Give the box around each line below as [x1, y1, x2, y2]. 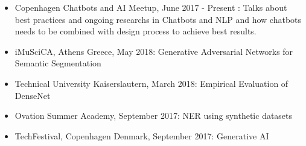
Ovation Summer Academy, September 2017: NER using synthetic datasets [14, 109, 293, 122]
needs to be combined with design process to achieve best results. [14, 25, 257, 37]
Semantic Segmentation [14, 57, 101, 69]
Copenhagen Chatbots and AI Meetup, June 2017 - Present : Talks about [14, 1, 287, 13]
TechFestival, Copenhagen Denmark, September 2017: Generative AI [14, 129, 269, 142]
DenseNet [14, 89, 51, 101]
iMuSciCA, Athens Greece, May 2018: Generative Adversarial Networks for [14, 45, 293, 57]
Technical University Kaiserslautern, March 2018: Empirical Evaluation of [14, 77, 288, 89]
